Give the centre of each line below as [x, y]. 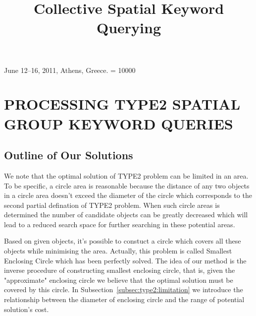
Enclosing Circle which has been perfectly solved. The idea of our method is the [125, 260]
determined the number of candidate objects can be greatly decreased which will [126, 215]
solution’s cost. [26, 309]
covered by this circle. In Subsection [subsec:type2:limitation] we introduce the [124, 289]
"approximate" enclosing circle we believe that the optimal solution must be [119, 280]
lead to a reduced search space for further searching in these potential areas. [120, 224]
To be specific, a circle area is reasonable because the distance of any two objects [127, 185]
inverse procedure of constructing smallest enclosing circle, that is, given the [120, 270]
